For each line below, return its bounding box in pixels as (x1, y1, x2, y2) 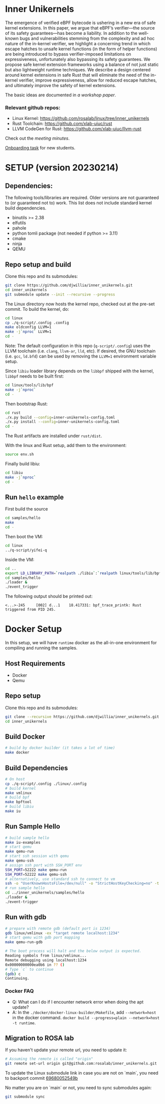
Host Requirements (5, 659, 65, 667)
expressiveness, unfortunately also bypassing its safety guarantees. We (5, 56, 151, 62)
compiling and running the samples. (5, 645, 78, 651)
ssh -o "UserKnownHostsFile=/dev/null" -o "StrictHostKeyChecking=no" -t (5, 881, 160, 886)
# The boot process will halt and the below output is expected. (5, 949, 141, 954)
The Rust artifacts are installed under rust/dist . (5, 433, 102, 439)
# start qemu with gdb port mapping (5, 935, 80, 940)
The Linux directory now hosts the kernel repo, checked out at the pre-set (5, 301, 155, 307)
